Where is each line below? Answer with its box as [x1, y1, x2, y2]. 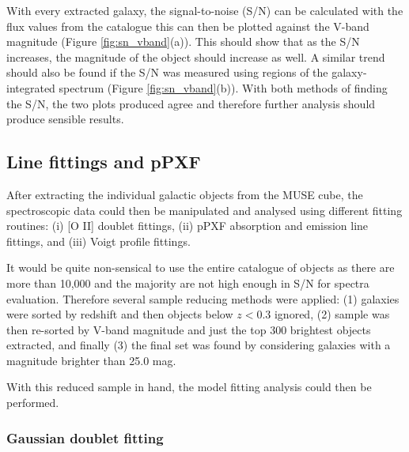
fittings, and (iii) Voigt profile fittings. [6, 232, 191, 249]
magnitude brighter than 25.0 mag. [6, 352, 176, 368]
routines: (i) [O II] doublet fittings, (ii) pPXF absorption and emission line [6, 217, 369, 234]
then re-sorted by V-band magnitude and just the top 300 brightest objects [6, 321, 371, 337]
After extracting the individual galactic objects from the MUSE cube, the [6, 186, 363, 202]
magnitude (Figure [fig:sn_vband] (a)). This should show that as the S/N [6, 33, 360, 50]
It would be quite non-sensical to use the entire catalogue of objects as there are [6, 259, 395, 276]
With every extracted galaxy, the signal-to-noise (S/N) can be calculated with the [6, 2, 403, 18]
